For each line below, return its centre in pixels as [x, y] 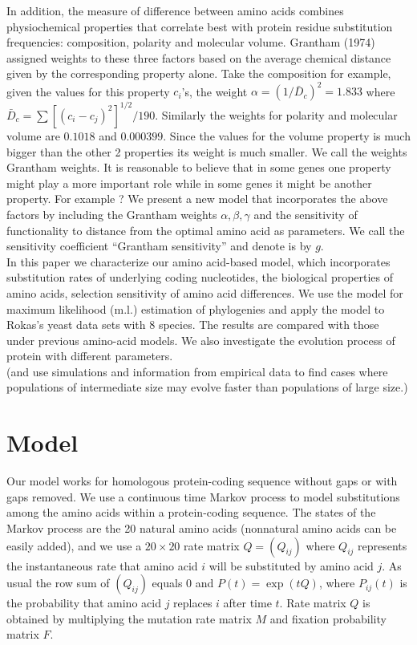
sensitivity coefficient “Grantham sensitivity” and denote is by [159, 246]
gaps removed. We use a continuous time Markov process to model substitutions [203, 496]
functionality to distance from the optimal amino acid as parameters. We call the [206, 230]
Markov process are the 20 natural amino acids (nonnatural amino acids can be [202, 527]
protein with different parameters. [90, 356]
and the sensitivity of [306, 214]
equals [167, 583]
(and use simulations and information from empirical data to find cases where [197, 371]
